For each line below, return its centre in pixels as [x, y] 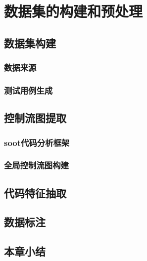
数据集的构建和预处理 [73, 11]
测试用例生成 [28, 90]
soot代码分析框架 [37, 142]
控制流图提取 [35, 118]
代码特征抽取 [35, 193]
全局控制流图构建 [36, 165]
